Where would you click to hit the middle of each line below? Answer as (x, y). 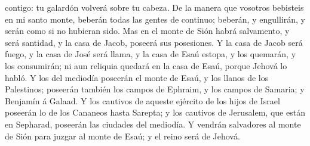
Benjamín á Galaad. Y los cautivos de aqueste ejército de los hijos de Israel (142, 100)
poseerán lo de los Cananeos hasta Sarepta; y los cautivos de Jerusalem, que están (155, 112)
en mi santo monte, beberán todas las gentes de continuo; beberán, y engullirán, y (155, 19)
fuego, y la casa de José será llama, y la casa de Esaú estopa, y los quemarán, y (151, 54)
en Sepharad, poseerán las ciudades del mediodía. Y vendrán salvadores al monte (153, 124)
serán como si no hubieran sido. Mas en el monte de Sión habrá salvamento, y (147, 31)
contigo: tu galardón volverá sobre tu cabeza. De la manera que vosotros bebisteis (154, 7)
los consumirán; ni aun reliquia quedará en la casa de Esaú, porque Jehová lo (146, 65)
